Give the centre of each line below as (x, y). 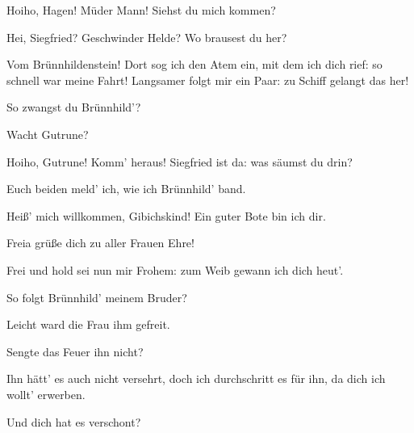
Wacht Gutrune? (48, 134)
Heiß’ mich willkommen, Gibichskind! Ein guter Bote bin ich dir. (166, 215)
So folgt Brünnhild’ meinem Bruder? (97, 297)
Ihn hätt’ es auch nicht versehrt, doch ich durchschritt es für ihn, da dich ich (196, 378)
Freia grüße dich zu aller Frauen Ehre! (100, 243)
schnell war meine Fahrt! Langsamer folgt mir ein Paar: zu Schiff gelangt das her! (208, 80)
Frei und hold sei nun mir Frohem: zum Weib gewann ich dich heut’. (175, 269)
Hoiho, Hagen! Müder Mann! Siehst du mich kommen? (141, 10)
